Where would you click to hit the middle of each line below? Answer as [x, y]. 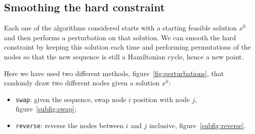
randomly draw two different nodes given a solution [82, 83]
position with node [162, 99]
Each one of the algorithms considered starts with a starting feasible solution [121, 28]
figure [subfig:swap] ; [46, 109]
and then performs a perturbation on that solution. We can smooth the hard [120, 37]
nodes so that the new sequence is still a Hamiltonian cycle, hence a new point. [124, 56]
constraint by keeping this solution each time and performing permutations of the [127, 47]
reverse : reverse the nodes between [70, 125]
